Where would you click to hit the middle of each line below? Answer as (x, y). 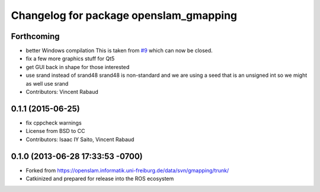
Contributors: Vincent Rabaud (62, 92)
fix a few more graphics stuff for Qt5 (70, 58)
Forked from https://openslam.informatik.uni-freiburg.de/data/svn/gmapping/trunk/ (127, 170)
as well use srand (47, 83)
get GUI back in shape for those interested (78, 67)
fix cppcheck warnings (54, 123)
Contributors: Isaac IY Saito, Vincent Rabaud (80, 139)
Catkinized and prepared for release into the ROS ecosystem (100, 178)
